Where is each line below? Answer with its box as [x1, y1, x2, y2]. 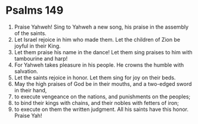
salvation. [14, 67, 38, 75]
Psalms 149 [5, 4, 64, 17]
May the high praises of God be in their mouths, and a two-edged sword [14, 80, 192, 87]
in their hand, [14, 86, 47, 94]
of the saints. [14, 29, 47, 36]
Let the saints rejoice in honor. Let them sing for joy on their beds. [14, 74, 176, 81]
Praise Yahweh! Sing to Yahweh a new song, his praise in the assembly [14, 23, 189, 30]
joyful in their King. [14, 42, 61, 49]
